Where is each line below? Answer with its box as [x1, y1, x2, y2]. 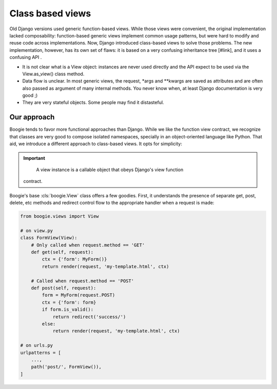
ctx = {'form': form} [42, 299, 96, 305]
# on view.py [20, 228, 53, 233]
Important [23, 155, 46, 161]
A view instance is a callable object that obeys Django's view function [36, 167, 184, 173]
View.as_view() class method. [22, 71, 85, 77]
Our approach [9, 113, 55, 121]
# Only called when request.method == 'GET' [31, 242, 145, 248]
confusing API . [9, 54, 42, 60]
